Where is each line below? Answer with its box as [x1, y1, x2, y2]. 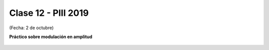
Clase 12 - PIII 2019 [9, 7, 89, 18]
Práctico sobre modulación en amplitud [9, 34, 93, 40]
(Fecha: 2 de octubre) [9, 25, 54, 31]
